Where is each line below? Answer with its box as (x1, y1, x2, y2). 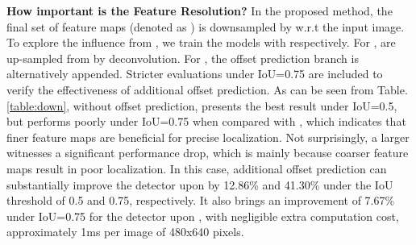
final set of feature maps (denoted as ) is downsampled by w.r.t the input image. (6, 18, 405, 35)
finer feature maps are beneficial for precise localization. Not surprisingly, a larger (6, 128, 410, 145)
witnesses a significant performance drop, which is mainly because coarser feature (6, 144, 409, 161)
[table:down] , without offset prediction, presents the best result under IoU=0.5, (6, 97, 397, 114)
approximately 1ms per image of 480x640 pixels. (6, 223, 244, 240)
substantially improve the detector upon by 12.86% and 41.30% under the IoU (6, 176, 393, 193)
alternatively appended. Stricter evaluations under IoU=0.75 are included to (6, 65, 383, 82)
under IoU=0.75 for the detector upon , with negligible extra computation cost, (6, 207, 399, 224)
